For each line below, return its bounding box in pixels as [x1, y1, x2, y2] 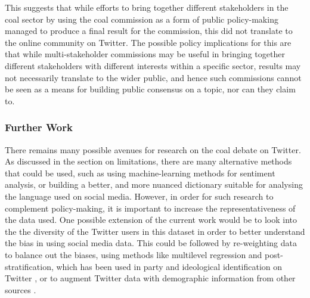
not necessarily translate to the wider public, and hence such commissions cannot [5, 71, 302, 83]
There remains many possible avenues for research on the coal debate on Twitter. [5, 143, 301, 156]
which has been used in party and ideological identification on [56, 260, 283, 272]
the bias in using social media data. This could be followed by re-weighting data [5, 237, 297, 249]
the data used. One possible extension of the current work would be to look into [5, 213, 297, 226]
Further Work [5, 120, 73, 135]
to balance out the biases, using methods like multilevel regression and [5, 248, 262, 260]
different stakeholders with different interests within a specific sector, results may [5, 59, 301, 72]
